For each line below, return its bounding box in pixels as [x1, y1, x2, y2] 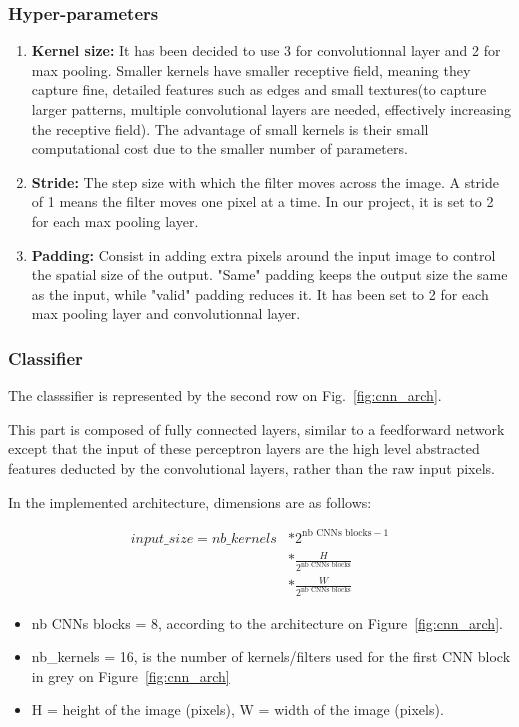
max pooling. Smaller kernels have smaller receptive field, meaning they [31, 59, 471, 80]
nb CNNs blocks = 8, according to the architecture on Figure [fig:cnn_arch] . [31, 612, 503, 633]
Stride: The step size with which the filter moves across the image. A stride [31, 171, 500, 192]
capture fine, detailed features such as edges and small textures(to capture [31, 79, 487, 100]
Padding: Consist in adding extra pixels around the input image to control [31, 244, 496, 265]
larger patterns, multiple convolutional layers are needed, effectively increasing [31, 99, 511, 119]
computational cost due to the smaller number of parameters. [31, 138, 408, 159]
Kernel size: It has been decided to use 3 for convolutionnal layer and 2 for [31, 40, 501, 61]
